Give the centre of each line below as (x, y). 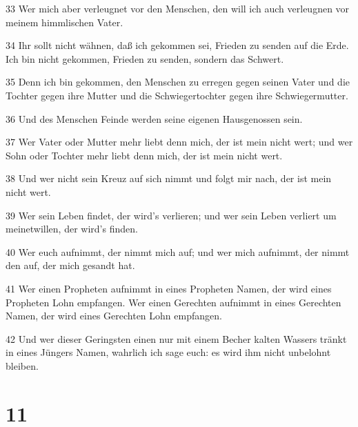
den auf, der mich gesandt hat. (70, 265)
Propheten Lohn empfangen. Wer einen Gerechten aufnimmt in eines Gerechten (173, 302)
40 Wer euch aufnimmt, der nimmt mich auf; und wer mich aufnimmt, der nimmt (178, 251)
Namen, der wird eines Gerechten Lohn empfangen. (114, 316)
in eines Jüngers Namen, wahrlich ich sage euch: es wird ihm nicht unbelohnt (168, 352)
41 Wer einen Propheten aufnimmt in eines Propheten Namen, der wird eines (169, 288)
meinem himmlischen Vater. (64, 22)
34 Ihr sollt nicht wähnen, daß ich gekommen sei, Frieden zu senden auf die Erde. (177, 45)
